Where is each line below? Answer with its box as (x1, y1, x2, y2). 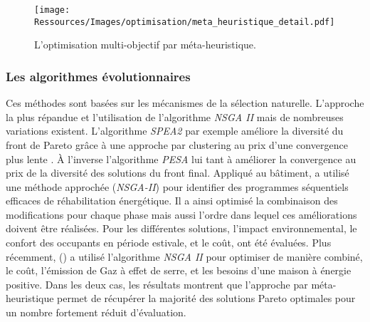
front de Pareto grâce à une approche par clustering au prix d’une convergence (6, 137, 348, 152)
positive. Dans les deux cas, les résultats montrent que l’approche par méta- (6, 276, 337, 291)
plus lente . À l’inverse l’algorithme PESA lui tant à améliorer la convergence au (6, 151, 356, 166)
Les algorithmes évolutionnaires (6, 67, 191, 85)
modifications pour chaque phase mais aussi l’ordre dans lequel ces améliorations (6, 207, 357, 222)
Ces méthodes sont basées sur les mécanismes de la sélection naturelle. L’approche (6, 95, 364, 110)
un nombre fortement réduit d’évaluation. (6, 305, 186, 320)
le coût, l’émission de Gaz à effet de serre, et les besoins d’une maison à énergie (6, 263, 351, 278)
